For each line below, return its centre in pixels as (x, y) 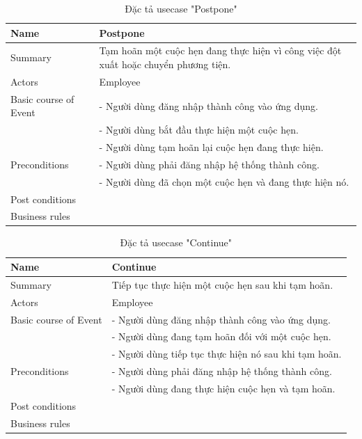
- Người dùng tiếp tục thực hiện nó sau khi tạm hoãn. (227, 354)
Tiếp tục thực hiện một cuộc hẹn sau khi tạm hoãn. (222, 284)
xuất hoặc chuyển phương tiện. (165, 64)
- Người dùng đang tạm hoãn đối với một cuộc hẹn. (221, 336)
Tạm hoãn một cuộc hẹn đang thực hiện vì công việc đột (220, 50)
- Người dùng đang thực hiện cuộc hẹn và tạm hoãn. (223, 388)
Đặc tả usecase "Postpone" (181, 8)
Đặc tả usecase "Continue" (176, 242)
